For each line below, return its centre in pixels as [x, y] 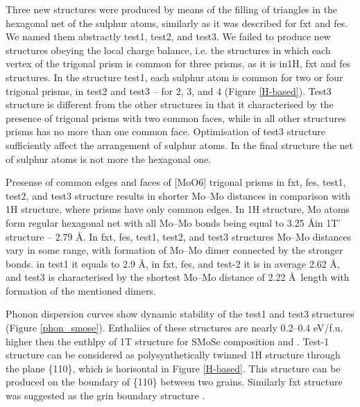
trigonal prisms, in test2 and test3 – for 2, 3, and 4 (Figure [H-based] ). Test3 [169, 90]
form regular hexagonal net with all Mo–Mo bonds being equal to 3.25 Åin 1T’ [173, 222]
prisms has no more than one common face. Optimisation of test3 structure [166, 131]
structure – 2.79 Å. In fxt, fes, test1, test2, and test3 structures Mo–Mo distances [179, 236]
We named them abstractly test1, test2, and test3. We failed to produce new [168, 36]
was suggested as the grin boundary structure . [105, 396]
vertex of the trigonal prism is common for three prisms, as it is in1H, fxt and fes [178, 63]
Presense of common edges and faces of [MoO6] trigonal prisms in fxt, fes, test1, [176, 182]
